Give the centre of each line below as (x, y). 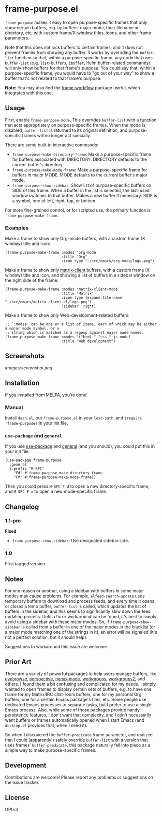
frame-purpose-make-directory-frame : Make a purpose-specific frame (81, 154)
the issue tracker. (22, 782)
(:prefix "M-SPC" (27, 469)
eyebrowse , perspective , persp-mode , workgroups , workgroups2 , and (75, 678)
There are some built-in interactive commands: (52, 145)
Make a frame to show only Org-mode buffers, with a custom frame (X (75, 239)
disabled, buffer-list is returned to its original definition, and (66, 130)
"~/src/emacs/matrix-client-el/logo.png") (48, 302)
